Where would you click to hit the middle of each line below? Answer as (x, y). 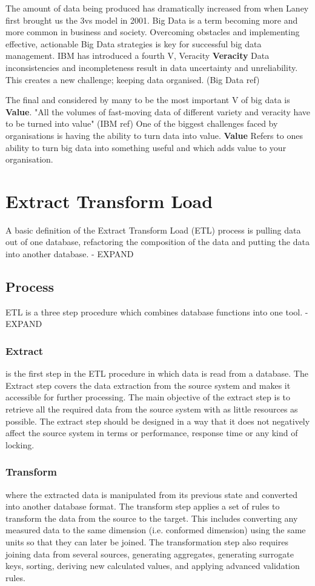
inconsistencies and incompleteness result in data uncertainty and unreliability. (152, 67)
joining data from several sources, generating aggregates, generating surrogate (150, 554)
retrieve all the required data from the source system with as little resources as (152, 409)
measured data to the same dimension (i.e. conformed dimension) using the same (156, 530)
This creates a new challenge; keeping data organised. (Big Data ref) (133, 79)
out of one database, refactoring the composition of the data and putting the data (157, 242)
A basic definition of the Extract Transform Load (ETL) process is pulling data (153, 230)
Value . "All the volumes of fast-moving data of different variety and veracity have (158, 111)
